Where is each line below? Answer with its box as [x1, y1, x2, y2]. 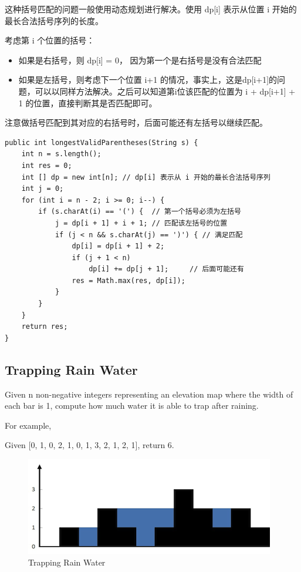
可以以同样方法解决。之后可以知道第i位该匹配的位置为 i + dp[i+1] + [35, 85, 296, 97]
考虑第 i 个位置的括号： [5, 34, 95, 46]
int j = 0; [21, 184, 64, 193]
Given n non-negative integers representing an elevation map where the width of [5, 388, 293, 400]
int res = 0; [21, 161, 72, 170]
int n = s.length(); [21, 150, 102, 159]
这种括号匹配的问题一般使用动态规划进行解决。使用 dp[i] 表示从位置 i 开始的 [5, 3, 297, 15]
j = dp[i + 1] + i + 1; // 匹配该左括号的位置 [55, 218, 228, 227]
